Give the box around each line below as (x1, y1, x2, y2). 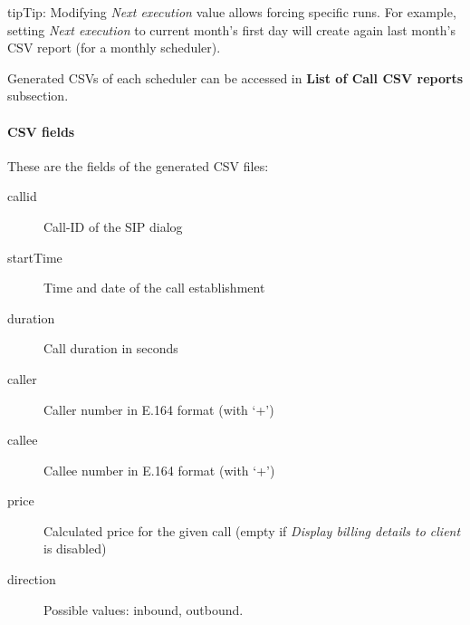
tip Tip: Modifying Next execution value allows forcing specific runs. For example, (7, 3, 456, 21)
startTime (7, 247, 62, 266)
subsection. (7, 86, 69, 105)
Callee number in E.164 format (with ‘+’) (43, 460, 275, 479)
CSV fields (7, 121, 75, 140)
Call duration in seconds (43, 339, 178, 358)
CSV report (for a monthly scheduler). (7, 38, 221, 57)
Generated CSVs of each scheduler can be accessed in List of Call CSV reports (7, 68, 464, 87)
